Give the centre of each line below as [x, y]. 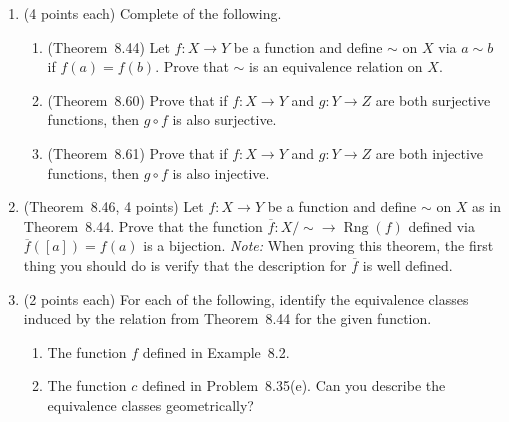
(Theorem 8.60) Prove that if [137, 99]
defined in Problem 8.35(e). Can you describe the [293, 385]
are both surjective [433, 99]
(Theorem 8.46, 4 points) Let [113, 206]
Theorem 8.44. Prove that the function [143, 225]
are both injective [429, 152]
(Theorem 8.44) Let [108, 46]
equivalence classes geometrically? [150, 404]
